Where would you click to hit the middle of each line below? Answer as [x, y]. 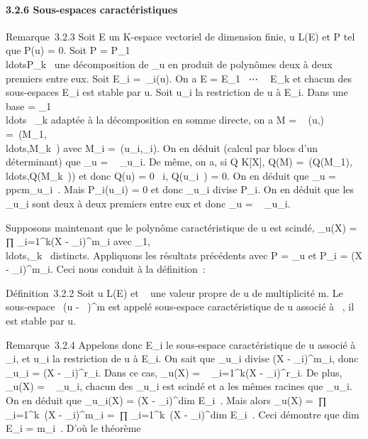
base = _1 [29, 105]
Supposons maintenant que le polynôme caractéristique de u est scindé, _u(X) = [182, 227]
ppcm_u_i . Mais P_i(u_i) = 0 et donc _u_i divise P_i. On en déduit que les [180, 189]
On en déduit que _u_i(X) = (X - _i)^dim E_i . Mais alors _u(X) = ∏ [166, 400]
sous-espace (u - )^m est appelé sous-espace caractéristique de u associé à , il [180, 307]
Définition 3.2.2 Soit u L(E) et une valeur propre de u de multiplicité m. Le [174, 292]
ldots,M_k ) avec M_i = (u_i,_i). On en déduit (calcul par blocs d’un [162, 147]
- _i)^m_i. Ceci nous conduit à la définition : [106, 269]
